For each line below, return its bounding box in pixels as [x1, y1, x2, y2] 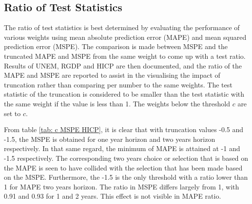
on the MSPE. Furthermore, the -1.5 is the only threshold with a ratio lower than [4, 172, 248, 182]
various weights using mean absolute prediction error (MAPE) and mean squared [4, 32, 247, 42]
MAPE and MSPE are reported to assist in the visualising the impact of [4, 70, 220, 80]
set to [4, 108, 21, 118]
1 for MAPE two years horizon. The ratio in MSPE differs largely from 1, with [4, 181, 239, 191]
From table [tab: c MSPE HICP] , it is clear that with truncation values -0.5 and [4, 124, 244, 135]
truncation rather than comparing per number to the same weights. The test [4, 79, 233, 89]
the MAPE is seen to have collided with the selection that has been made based [4, 162, 243, 172]
